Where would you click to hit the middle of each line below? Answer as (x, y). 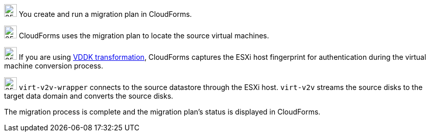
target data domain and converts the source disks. (89, 96)
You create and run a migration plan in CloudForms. (105, 14)
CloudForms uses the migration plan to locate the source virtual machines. (144, 36)
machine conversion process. (54, 66)
